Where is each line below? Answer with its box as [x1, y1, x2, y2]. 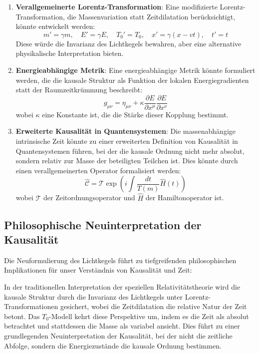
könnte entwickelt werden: [15, 21, 95, 31]
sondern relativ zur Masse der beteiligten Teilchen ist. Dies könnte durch [15, 155, 238, 166]
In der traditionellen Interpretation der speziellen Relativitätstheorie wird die [4, 281, 241, 292]
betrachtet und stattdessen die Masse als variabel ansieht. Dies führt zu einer [4, 321, 240, 331]
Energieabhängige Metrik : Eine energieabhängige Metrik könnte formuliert [15, 64, 256, 75]
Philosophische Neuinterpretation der [4, 217, 202, 232]
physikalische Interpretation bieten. [15, 48, 124, 58]
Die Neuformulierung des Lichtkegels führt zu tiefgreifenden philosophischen [4, 255, 237, 265]
